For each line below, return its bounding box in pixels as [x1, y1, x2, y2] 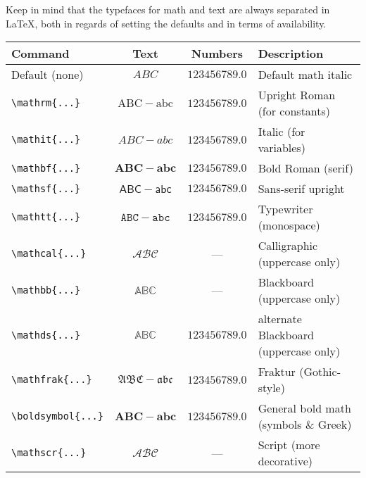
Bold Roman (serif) [258, 160, 353, 177]
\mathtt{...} [11, 211, 81, 223]
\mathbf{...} [11, 162, 81, 174]
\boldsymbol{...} [11, 410, 103, 422]
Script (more [258, 436, 320, 453]
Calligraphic [258, 237, 318, 254]
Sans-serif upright [258, 180, 345, 197]
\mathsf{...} [11, 182, 81, 194]
